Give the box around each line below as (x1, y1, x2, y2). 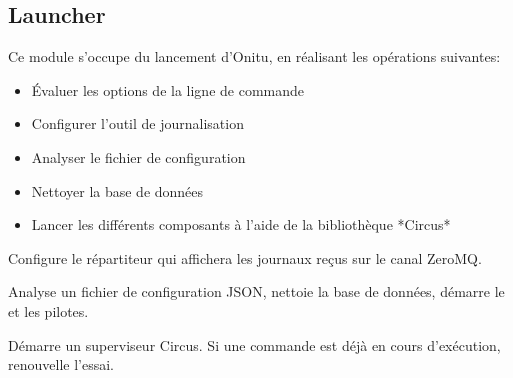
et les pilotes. (8, 300, 89, 321)
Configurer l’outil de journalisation (31, 113, 244, 134)
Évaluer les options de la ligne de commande (31, 79, 304, 100)
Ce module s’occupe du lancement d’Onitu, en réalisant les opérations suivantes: (8, 46, 501, 67)
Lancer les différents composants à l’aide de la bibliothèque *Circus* (31, 214, 451, 235)
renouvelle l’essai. (8, 354, 114, 375)
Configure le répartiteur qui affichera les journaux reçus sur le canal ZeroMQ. (8, 247, 482, 268)
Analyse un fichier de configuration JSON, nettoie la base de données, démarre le (8, 281, 505, 302)
